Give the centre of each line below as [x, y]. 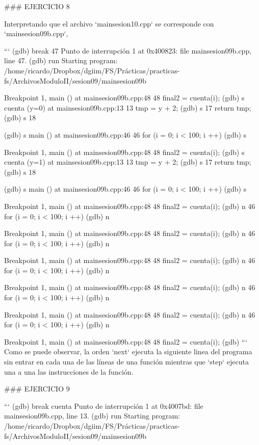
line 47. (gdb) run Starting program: [61, 60]
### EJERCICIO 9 [37, 389]
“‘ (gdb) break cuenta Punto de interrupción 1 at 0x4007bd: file [104, 405]
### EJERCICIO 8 [37, 6]
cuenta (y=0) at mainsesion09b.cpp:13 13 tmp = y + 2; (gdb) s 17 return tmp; [128, 107]
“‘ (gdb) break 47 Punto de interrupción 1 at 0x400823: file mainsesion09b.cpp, [128, 50]
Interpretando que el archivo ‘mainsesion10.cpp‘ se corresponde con [109, 23]
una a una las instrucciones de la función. [69, 371]
